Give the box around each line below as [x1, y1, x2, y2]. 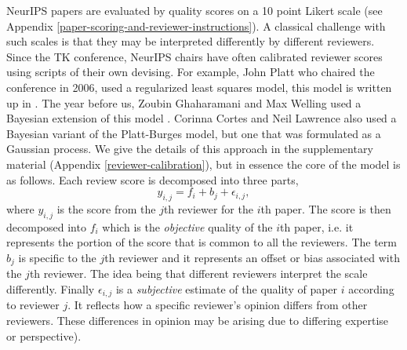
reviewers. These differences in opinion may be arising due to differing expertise [6, 312, 389, 328]
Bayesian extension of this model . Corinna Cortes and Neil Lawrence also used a [6, 110, 397, 126]
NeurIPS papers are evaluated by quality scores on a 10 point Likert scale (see [6, 2, 383, 18]
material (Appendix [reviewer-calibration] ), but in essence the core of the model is [6, 155, 401, 172]
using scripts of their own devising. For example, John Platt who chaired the [6, 64, 375, 80]
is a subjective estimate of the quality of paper [115, 280, 338, 297]
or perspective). [6, 327, 82, 344]
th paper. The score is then [260, 200, 391, 217]
